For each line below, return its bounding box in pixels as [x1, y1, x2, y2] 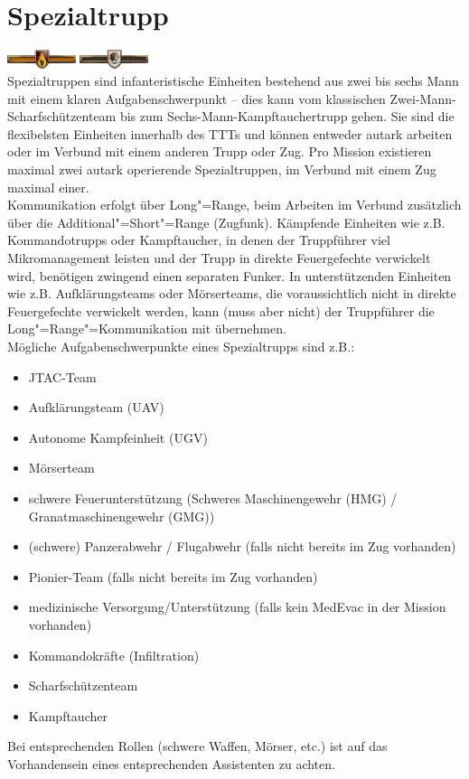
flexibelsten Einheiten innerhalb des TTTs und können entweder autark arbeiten [7, 124, 453, 143]
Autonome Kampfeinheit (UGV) [28, 427, 208, 446]
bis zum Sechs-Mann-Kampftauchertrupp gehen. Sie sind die [119, 107, 455, 126]
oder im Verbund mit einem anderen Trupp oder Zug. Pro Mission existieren [7, 142, 432, 161]
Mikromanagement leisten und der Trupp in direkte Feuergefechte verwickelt [7, 249, 431, 267]
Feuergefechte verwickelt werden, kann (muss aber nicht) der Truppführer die [7, 301, 435, 320]
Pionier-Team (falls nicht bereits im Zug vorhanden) [28, 567, 318, 586]
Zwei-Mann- [389, 89, 456, 108]
